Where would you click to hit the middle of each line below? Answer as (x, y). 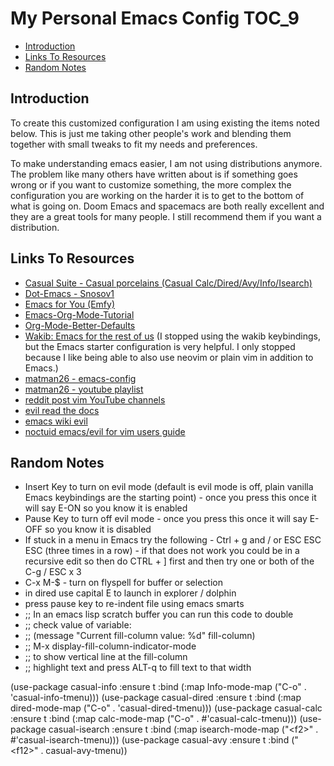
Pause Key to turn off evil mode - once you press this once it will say (166, 519)
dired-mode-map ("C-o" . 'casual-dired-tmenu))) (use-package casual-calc (166, 708)
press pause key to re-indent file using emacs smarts (134, 604)
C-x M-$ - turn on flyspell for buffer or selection (123, 583)
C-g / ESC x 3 (53, 572)
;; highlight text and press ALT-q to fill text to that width (138, 668)
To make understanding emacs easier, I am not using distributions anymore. (166, 163)
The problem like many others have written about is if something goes (154, 174)
